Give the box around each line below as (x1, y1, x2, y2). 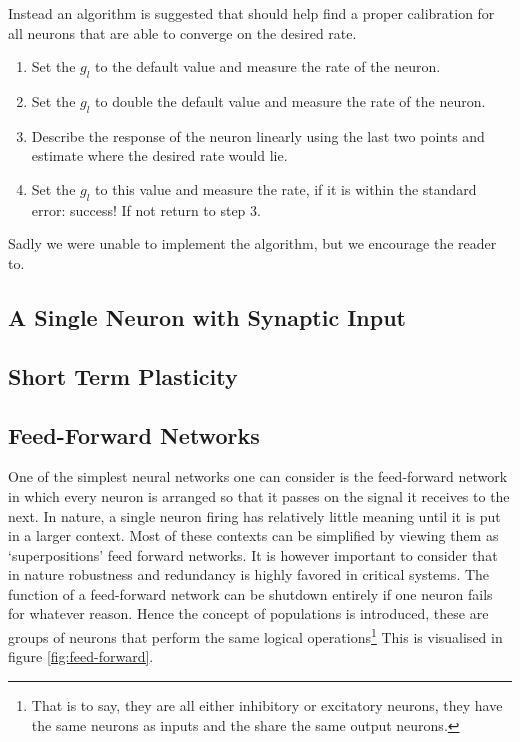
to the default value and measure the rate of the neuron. (95, 56, 441, 77)
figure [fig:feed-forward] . (8, 646, 154, 667)
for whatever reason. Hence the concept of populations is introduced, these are (8, 603, 489, 624)
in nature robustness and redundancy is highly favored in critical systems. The (8, 564, 490, 585)
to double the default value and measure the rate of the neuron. (95, 90, 486, 111)
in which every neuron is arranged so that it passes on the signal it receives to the (8, 485, 510, 506)
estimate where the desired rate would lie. (31, 145, 288, 166)
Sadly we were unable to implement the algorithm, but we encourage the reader (8, 233, 497, 254)
